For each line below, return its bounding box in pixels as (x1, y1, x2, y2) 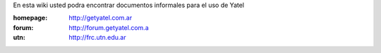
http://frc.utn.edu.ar (68, 33, 126, 42)
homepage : (13, 14, 48, 22)
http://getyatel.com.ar (68, 14, 133, 22)
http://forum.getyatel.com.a (68, 23, 149, 31)
